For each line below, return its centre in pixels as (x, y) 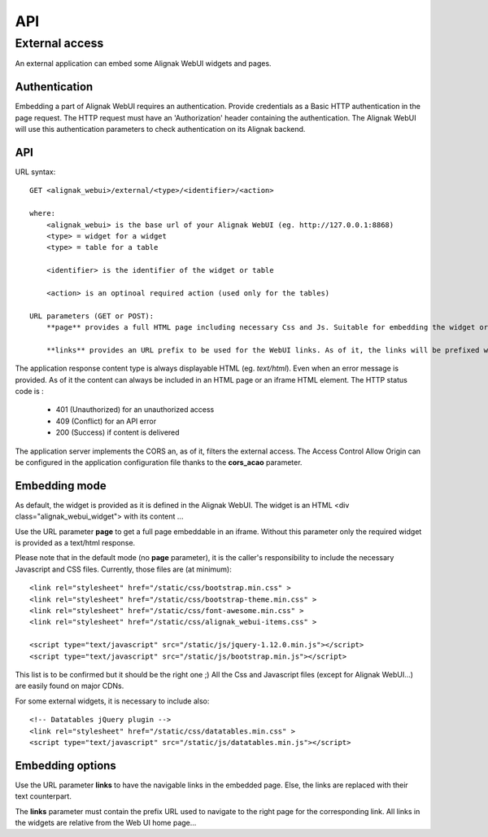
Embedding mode (61, 486)
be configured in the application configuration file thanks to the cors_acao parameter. (159, 462)
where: (43, 213)
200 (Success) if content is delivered (118, 432)
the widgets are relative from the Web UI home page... (106, 822)
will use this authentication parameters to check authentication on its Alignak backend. (160, 129)
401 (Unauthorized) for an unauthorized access (135, 410)
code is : (29, 392)
